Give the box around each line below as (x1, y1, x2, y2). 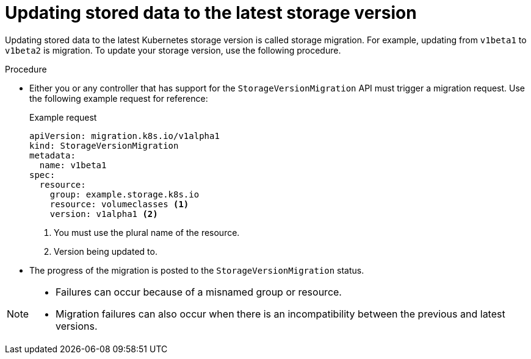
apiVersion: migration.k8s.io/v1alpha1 (29, 130, 220, 141)
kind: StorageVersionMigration (29, 140, 179, 151)
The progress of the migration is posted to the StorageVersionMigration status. (29, 265, 364, 275)
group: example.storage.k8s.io (49, 189, 200, 199)
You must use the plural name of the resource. (54, 227, 240, 238)
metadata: (29, 150, 76, 160)
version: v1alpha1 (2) (49, 208, 158, 219)
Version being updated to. (54, 246, 157, 257)
